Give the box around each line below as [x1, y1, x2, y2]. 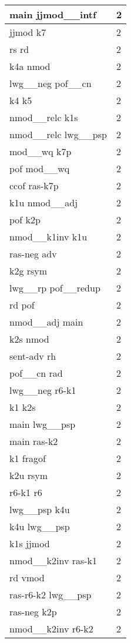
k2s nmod [9, 332, 49, 346]
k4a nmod [9, 59, 51, 73]
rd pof [9, 298, 35, 312]
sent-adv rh [9, 349, 56, 363]
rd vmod [9, 571, 45, 584]
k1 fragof [9, 451, 46, 465]
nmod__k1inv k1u [9, 230, 88, 243]
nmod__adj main [9, 315, 83, 329]
